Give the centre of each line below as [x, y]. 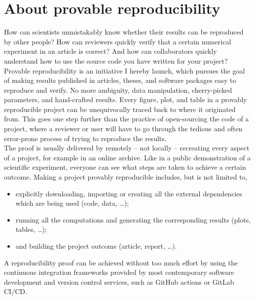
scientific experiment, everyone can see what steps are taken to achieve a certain [125, 167]
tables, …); [31, 229]
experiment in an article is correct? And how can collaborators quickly [110, 51]
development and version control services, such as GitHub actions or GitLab [119, 281]
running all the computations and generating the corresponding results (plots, [133, 219]
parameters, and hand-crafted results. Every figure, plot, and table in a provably [126, 99]
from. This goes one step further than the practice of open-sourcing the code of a [127, 119]
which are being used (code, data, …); [72, 203]
